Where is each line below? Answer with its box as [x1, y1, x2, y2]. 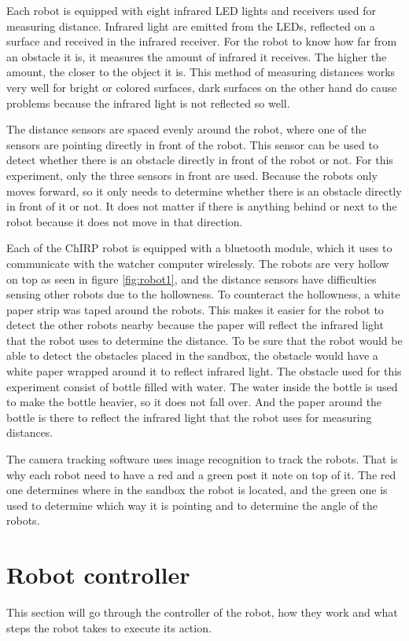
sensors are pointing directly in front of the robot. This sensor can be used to [6, 136, 378, 152]
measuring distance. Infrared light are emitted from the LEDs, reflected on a [6, 17, 375, 34]
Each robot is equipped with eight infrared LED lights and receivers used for [6, 2, 376, 18]
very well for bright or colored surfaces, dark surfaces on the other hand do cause [6, 79, 397, 95]
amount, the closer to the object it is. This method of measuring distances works [6, 64, 396, 80]
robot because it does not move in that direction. [6, 213, 243, 229]
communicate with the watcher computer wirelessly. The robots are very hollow [6, 255, 389, 271]
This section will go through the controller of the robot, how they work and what [6, 604, 398, 621]
